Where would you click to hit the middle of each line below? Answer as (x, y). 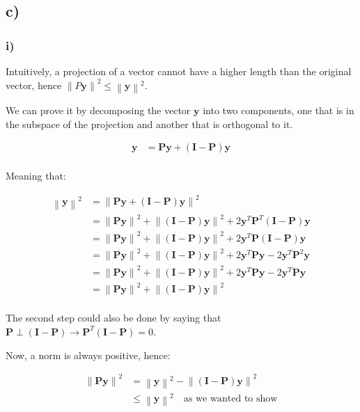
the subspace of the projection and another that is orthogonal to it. (149, 124)
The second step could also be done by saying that (114, 318)
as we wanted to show (230, 399)
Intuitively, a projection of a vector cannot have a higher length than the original (179, 71)
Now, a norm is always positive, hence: (88, 355)
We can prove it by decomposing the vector (98, 110)
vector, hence (34, 85)
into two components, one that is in (279, 110)
